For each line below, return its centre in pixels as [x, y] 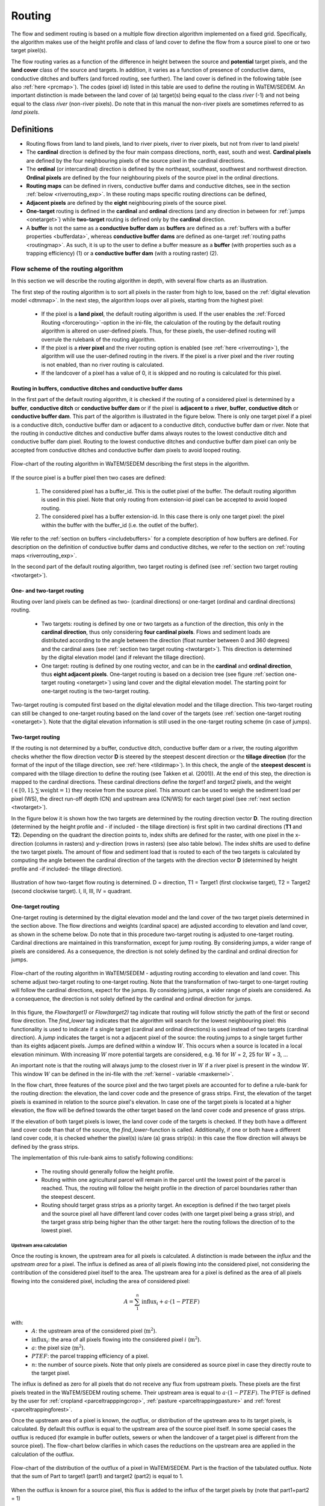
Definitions [32, 129]
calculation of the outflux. [43, 1454]
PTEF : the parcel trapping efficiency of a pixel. [90, 1356]
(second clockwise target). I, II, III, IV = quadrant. [71, 891]
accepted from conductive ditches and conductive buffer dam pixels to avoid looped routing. [126, 450]
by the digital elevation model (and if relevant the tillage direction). [123, 657]
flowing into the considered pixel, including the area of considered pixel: [101, 1281]
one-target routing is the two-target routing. [96, 691]
